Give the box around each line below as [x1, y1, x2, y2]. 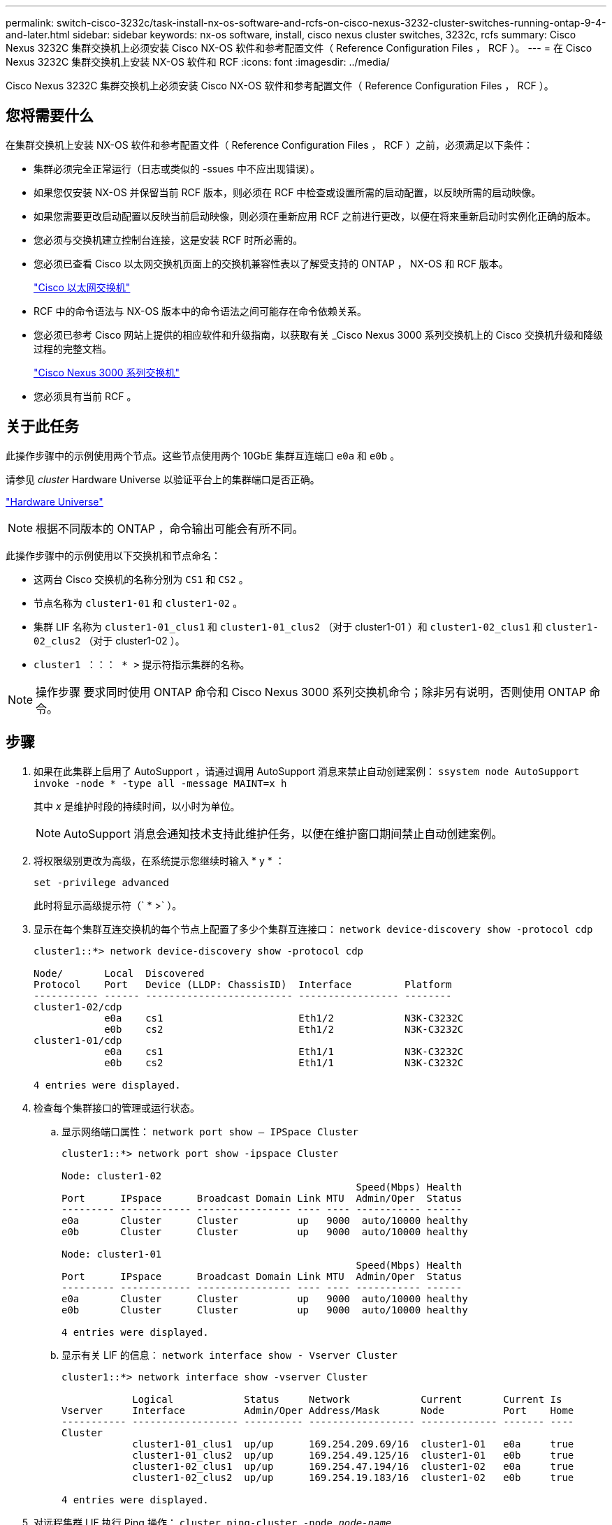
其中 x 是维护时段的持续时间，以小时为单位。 [34, 800, 240, 812]
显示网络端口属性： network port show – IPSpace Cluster [61, 1125, 358, 1137]
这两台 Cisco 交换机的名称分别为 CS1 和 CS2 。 [34, 573, 249, 585]
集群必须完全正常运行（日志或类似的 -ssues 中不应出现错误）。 [34, 162, 320, 175]
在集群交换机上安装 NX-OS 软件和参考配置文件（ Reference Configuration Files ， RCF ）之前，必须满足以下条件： [6, 138, 533, 151]
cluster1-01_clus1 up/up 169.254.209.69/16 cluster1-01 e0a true [132, 1438, 574, 1450]
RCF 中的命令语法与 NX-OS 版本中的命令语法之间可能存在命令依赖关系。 [34, 304, 367, 317]
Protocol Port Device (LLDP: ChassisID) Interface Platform [34, 978, 452, 990]
